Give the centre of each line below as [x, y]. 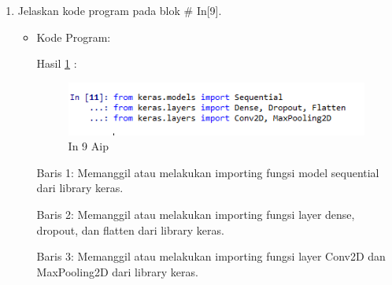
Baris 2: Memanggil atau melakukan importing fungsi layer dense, [196, 214]
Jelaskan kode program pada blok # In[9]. [120, 10]
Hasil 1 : [57, 63]
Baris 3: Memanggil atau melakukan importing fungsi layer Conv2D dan [211, 256]
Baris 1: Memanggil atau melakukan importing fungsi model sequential [208, 172]
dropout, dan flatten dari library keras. [130, 229]
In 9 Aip [88, 146]
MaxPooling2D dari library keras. [117, 271]
